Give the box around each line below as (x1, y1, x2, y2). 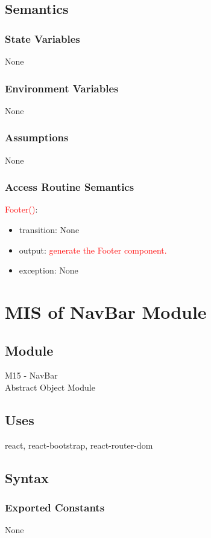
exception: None (19, 264, 78, 277)
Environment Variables (5, 80, 119, 95)
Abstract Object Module (5, 380, 95, 393)
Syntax (5, 468, 49, 487)
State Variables (5, 31, 80, 46)
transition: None (19, 223, 80, 236)
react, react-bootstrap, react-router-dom (5, 438, 153, 451)
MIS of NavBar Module (5, 299, 207, 324)
